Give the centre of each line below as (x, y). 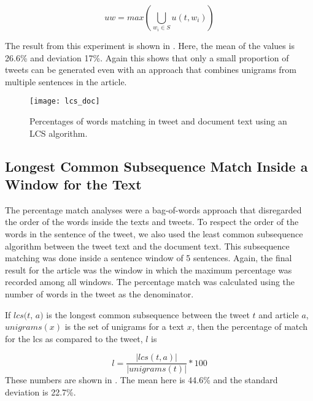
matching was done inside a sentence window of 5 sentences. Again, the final (149, 258)
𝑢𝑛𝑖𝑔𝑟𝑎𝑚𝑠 (24, 328)
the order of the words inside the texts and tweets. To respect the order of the (152, 222)
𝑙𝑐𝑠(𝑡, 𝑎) (29, 315)
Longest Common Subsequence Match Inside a (156, 166)
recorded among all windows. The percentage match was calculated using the (150, 282)
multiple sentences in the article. (66, 81)
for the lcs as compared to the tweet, (74, 338)
